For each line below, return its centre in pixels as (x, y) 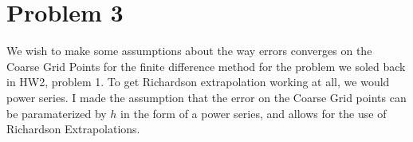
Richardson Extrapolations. (73, 129)
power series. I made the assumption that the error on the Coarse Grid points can (206, 97)
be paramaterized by (57, 113)
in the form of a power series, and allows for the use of (254, 113)
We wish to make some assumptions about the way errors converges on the (189, 51)
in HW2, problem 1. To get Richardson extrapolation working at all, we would (198, 82)
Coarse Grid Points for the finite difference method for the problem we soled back (206, 66)
